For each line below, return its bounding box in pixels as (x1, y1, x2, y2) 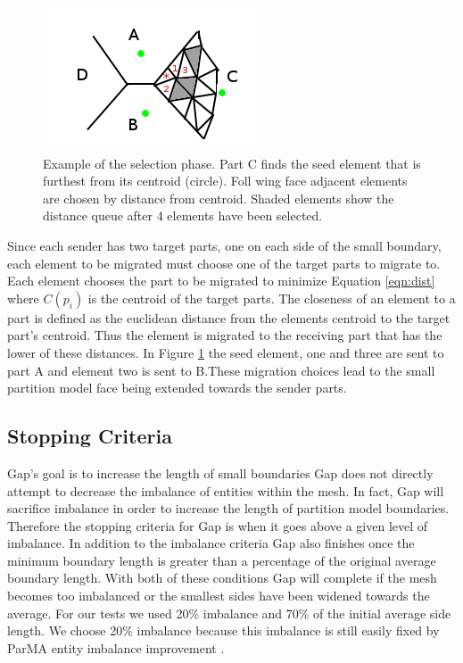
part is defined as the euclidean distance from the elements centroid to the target (7, 308, 451, 327)
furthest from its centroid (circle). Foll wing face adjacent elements (43, 171, 408, 190)
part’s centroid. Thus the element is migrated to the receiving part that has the (7, 326, 442, 344)
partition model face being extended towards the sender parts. (7, 378, 347, 397)
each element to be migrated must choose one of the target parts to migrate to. (7, 253, 441, 272)
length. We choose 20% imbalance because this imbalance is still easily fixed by (7, 621, 440, 640)
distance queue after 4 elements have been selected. (43, 206, 323, 225)
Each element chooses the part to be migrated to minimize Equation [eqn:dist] (7, 271, 435, 290)
